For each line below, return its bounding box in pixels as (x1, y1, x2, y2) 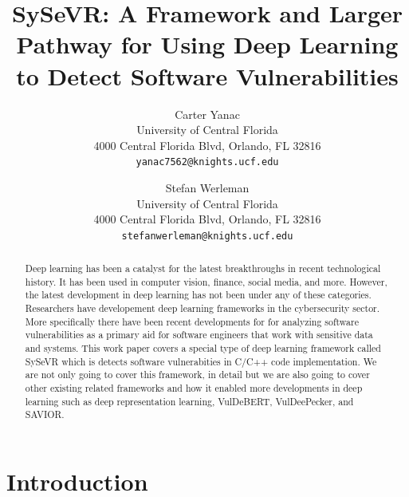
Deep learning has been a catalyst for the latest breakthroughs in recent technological (25, 262, 381, 275)
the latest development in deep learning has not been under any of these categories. (25, 288, 372, 302)
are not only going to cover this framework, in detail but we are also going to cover (25, 368, 370, 381)
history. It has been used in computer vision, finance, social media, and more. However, (25, 274, 387, 288)
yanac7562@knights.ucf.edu (136, 156, 279, 168)
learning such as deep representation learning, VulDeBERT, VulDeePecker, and (25, 394, 354, 408)
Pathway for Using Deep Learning (16, 28, 399, 61)
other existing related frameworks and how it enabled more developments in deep (25, 381, 363, 395)
